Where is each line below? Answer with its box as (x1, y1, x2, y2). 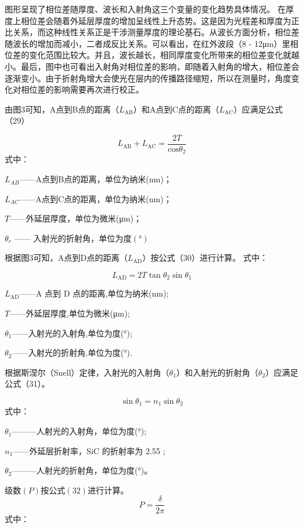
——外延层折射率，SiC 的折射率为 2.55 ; (13, 444, 165, 457)
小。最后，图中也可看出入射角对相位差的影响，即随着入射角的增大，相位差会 (5, 60, 299, 72)
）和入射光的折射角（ (176, 366, 258, 378)
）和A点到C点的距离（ (133, 103, 219, 115)
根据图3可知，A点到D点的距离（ (5, 251, 128, 264)
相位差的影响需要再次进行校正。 (20, 83, 144, 96)
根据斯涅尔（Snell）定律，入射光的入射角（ (5, 366, 170, 378)
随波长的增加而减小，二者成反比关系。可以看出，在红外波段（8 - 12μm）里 (5, 37, 291, 49)
